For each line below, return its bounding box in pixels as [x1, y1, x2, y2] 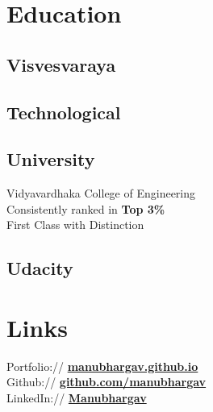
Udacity [6, 256, 73, 281]
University [6, 147, 95, 172]
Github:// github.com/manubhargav [6, 373, 207, 390]
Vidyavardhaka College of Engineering [6, 185, 196, 202]
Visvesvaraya [6, 52, 116, 77]
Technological [6, 99, 121, 124]
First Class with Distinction [6, 216, 144, 233]
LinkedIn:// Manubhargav [6, 389, 147, 406]
